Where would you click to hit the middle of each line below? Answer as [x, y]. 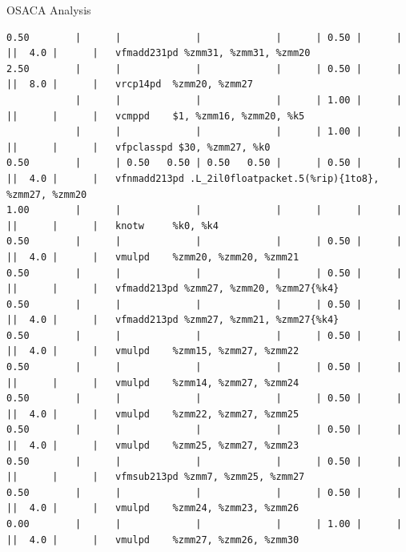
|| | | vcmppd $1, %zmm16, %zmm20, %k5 [156, 116]
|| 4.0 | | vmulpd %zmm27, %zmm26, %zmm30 [153, 540]
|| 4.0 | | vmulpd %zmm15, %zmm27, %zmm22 [153, 351]
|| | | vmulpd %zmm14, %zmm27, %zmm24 [153, 383]
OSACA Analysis [49, 10]
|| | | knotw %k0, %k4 [113, 226]
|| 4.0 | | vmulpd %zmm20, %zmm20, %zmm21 [153, 257]
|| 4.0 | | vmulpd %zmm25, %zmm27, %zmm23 [153, 446]
